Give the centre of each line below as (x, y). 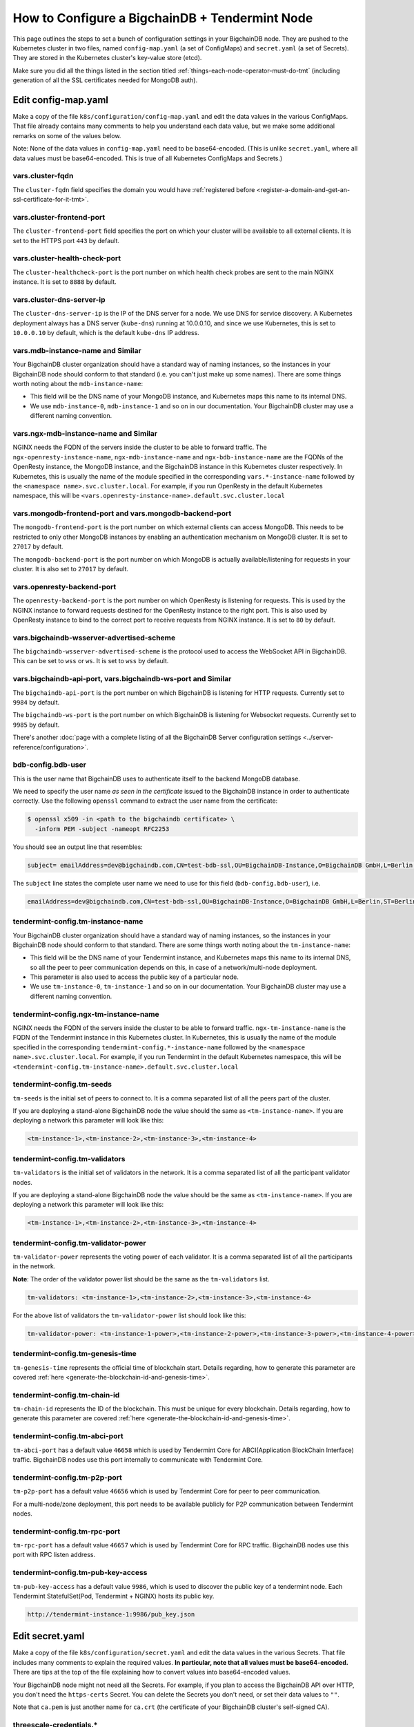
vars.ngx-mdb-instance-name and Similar (85, 433)
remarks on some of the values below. (67, 135)
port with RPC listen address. (54, 1555)
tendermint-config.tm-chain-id (66, 1395)
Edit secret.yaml (49, 1636)
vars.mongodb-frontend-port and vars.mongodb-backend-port (122, 513)
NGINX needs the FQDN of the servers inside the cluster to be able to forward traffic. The (140, 447)
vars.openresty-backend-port (65, 586)
